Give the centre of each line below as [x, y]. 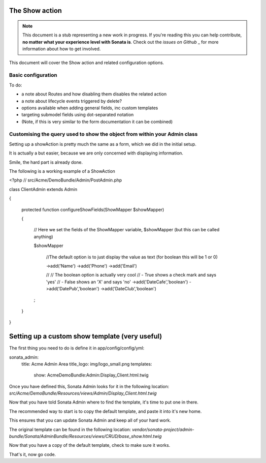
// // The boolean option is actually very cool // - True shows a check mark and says [131, 275]
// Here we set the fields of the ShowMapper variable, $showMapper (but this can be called [127, 230]
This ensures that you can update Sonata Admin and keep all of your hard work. [90, 420]
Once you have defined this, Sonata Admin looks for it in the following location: [89, 386]
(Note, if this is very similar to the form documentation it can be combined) [97, 122]
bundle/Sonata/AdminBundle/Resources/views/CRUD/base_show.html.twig [85, 436]
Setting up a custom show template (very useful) [85, 336]
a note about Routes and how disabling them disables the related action [94, 94]
